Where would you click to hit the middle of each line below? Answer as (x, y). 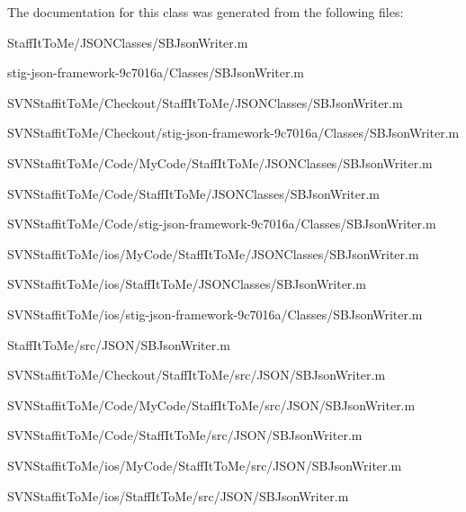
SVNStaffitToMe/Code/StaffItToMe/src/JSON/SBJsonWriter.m (185, 435)
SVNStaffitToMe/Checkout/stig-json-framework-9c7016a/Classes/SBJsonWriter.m (233, 133)
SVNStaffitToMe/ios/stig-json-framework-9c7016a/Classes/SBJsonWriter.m (215, 314)
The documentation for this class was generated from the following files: (206, 12)
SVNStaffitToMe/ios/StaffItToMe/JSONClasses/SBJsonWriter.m (187, 284)
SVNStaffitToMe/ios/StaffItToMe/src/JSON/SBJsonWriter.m (178, 495)
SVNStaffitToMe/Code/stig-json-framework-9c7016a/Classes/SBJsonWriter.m (222, 224)
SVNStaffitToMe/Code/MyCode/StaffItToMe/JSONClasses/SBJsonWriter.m (220, 162)
